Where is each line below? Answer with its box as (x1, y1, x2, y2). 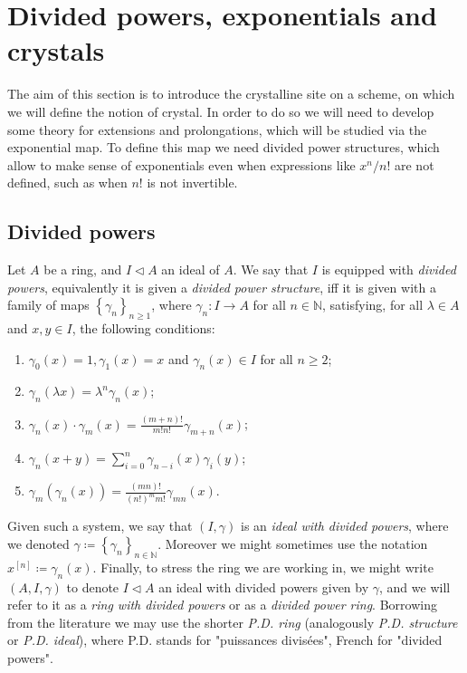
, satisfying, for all (322, 295, 424, 314)
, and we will (379, 577, 451, 596)
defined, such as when (7, 173, 128, 192)
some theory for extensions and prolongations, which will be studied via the (7, 120, 427, 139)
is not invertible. (147, 173, 238, 192)
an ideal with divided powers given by (158, 577, 369, 596)
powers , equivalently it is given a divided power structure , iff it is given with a (7, 277, 436, 296)
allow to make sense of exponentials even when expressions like (7, 155, 356, 174)
